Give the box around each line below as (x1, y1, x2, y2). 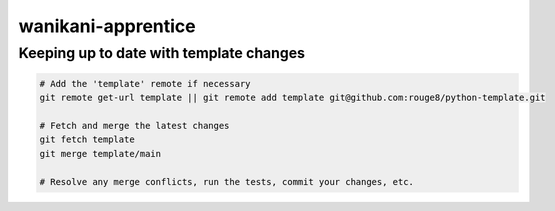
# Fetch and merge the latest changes (39, 120, 230, 131)
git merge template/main (39, 148, 162, 159)
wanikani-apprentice (18, 15, 197, 37)
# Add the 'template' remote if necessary (39, 78, 251, 89)
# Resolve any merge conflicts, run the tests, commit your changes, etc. (39, 176, 415, 187)
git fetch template (39, 134, 135, 145)
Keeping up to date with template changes (18, 44, 305, 62)
